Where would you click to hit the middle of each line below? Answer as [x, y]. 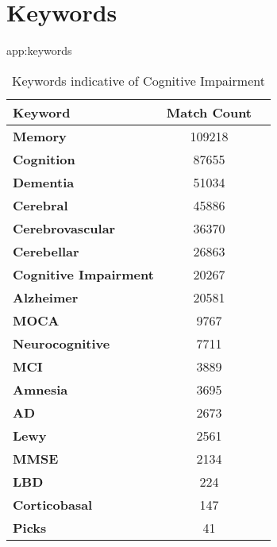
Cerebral [40, 205]
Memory [40, 136]
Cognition [44, 159]
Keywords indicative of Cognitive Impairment [138, 80]
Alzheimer [46, 297]
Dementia [44, 182]
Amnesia [40, 389]
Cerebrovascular [64, 228]
